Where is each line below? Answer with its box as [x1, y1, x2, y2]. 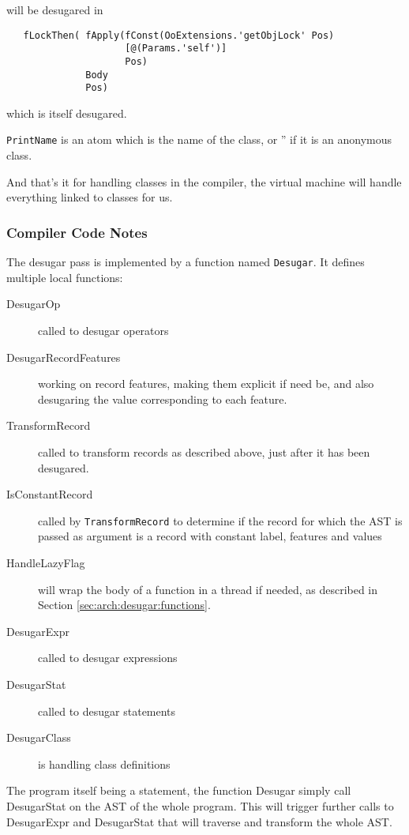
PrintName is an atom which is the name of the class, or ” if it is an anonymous [6, 131, 392, 148]
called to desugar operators [38, 322, 169, 338]
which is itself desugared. [6, 104, 127, 121]
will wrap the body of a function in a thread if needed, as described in [38, 581, 378, 597]
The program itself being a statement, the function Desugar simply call [6, 782, 351, 799]
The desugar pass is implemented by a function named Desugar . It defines [6, 254, 365, 270]
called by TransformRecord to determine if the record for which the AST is [38, 512, 403, 528]
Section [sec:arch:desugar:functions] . [38, 596, 211, 613]
